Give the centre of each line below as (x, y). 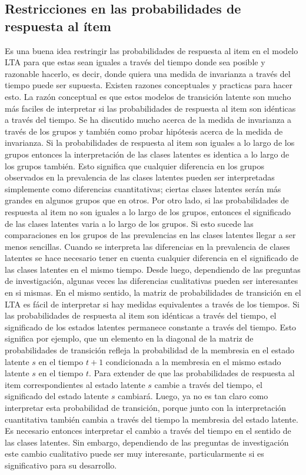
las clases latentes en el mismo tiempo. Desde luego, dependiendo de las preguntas (153, 269)
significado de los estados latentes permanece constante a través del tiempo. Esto (151, 327)
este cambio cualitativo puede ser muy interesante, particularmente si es (134, 454)
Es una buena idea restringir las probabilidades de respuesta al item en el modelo (152, 50)
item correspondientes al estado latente (75, 384)
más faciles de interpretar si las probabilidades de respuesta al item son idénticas (150, 108)
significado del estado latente (57, 396)
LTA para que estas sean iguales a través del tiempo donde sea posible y (135, 62)
